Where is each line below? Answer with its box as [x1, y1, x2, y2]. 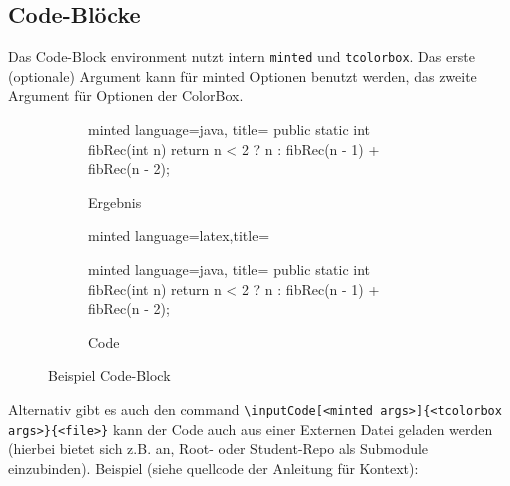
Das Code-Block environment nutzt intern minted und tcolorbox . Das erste [8, 46, 475, 67]
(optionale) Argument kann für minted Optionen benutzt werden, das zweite [8, 65, 477, 86]
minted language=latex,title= [88, 225, 270, 246]
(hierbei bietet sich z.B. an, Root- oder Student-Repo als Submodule [8, 438, 429, 459]
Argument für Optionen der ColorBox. [8, 85, 244, 106]
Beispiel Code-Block [48, 365, 171, 386]
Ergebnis [88, 191, 142, 212]
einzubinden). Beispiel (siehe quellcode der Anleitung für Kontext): [8, 457, 419, 478]
